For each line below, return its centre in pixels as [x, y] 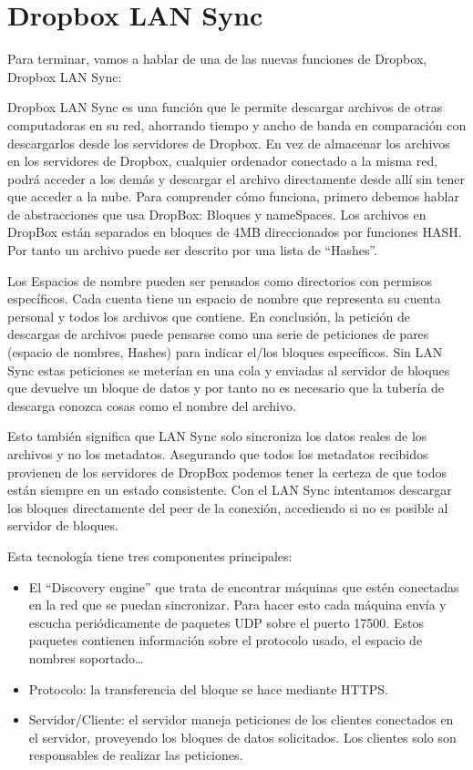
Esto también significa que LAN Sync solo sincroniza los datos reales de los [217, 436]
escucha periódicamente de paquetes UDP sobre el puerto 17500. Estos [226, 622]
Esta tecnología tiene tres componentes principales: [150, 555]
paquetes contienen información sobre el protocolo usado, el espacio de [226, 640]
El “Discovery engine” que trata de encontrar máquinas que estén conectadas [244, 586]
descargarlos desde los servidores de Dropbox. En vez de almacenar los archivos [229, 143]
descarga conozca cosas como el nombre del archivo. [152, 405]
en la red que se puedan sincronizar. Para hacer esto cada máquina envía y [237, 605]
